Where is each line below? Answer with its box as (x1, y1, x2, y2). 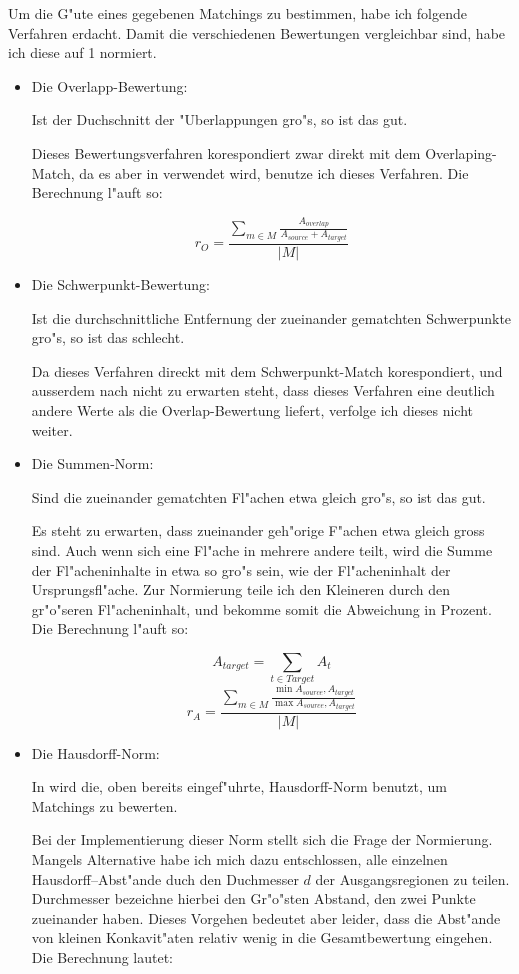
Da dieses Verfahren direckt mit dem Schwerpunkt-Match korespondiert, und (31, 360, 503, 381)
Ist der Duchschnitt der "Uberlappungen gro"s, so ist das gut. (31, 109, 408, 130)
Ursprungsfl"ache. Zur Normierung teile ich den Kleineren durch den (31, 579, 451, 600)
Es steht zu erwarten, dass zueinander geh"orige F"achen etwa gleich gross (31, 520, 485, 541)
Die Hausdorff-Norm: (31, 742, 160, 763)
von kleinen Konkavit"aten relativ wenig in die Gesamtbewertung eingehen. (31, 927, 493, 948)
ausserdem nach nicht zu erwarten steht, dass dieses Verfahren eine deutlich (31, 380, 495, 401)
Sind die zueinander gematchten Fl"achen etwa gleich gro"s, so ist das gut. (31, 486, 486, 507)
